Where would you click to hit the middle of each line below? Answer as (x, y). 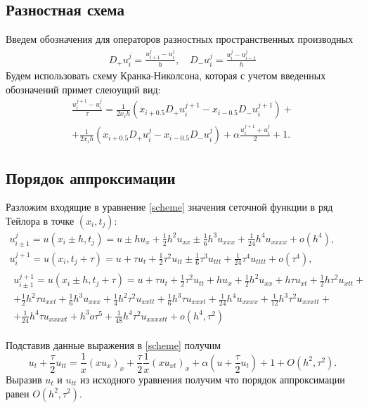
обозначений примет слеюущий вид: (83, 89)
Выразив (24, 379)
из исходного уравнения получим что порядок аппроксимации (212, 379)
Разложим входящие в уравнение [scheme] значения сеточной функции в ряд (169, 207)
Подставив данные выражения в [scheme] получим (114, 344)
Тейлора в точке (40, 220)
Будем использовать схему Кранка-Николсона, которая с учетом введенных (166, 75)
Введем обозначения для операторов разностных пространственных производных (180, 39)
